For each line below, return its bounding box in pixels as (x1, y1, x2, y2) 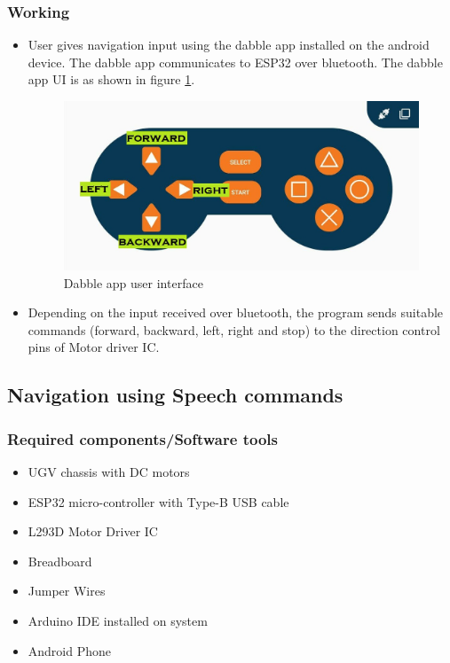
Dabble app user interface (63, 273, 203, 292)
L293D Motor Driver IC (28, 522, 158, 541)
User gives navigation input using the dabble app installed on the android (28, 35, 430, 54)
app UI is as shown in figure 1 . (28, 70, 195, 89)
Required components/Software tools (7, 427, 278, 449)
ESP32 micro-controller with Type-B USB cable (28, 492, 289, 511)
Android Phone (28, 641, 112, 659)
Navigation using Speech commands (7, 381, 343, 409)
